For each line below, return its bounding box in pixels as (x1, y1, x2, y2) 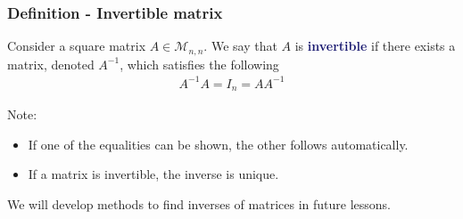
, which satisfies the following (120, 54, 279, 73)
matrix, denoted (7, 54, 95, 73)
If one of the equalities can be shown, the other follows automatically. (28, 134, 409, 153)
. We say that (203, 36, 277, 55)
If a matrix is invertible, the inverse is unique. (28, 165, 279, 183)
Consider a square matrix (7, 36, 146, 55)
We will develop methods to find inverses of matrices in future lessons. (7, 195, 391, 214)
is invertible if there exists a (294, 36, 456, 55)
